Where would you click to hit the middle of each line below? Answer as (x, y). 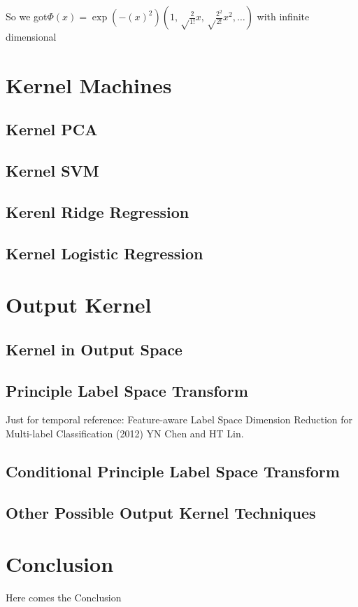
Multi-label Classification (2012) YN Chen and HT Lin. (125, 434)
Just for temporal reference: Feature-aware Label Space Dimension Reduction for (179, 420)
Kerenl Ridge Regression (98, 211)
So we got (27, 16)
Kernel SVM (52, 171)
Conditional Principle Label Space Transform (173, 471)
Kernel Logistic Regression (105, 253)
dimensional (31, 36)
